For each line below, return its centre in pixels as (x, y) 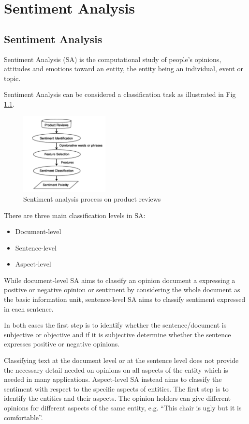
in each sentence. (29, 308)
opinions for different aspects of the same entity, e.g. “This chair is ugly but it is (123, 408)
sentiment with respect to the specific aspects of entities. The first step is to (116, 388)
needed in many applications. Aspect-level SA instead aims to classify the (113, 379)
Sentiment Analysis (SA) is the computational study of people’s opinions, (113, 59)
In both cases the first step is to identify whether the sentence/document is (115, 325)
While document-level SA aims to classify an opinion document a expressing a (120, 280)
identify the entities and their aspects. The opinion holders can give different (117, 398)
